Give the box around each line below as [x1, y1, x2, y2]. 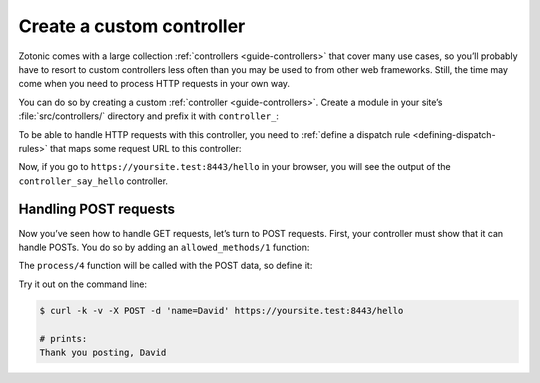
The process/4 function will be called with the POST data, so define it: [18, 260, 313, 272]
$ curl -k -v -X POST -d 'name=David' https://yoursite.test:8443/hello [39, 305, 404, 316]
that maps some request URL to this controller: [50, 142, 242, 154]
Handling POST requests [18, 201, 175, 218]
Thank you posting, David [39, 346, 167, 358]
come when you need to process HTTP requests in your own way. [18, 78, 290, 90]
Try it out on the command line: [18, 278, 148, 290]
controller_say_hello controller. [18, 175, 169, 187]
